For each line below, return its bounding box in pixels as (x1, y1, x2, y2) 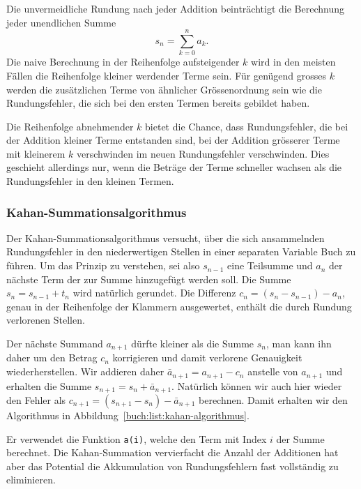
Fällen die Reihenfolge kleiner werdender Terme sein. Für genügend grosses (6, 68, 327, 82)
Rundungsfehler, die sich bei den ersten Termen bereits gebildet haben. (6, 96, 310, 110)
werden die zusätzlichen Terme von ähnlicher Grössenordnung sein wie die (6, 82, 322, 96)
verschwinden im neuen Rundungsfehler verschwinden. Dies (77, 146, 330, 160)
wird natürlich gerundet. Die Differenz (72, 285, 236, 300)
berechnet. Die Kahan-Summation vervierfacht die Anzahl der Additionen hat (6, 445, 339, 460)
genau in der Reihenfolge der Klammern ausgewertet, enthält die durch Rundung (6, 299, 352, 313)
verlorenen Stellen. (6, 313, 85, 327)
